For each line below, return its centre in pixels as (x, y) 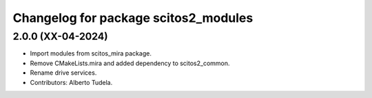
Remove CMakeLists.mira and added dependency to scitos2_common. (130, 63)
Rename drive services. (63, 73)
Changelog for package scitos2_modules (133, 18)
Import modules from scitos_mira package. (91, 53)
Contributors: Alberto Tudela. (71, 82)
